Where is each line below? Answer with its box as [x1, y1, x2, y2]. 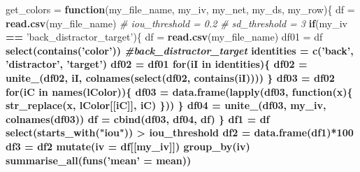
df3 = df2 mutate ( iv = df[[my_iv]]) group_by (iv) [6, 138, 250, 153]
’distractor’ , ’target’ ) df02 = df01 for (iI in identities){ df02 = [6, 57, 308, 71]
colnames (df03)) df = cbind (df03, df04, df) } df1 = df [6, 111, 270, 126]
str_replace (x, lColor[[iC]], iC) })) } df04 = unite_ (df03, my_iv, [6, 98, 326, 113]
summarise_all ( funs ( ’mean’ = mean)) [6, 152, 192, 167]
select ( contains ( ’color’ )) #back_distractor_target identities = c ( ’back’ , [6, 43, 354, 57]
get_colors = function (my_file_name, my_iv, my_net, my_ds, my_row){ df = [6, 2, 355, 16]
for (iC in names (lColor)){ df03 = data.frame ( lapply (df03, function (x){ [6, 84, 353, 99]
